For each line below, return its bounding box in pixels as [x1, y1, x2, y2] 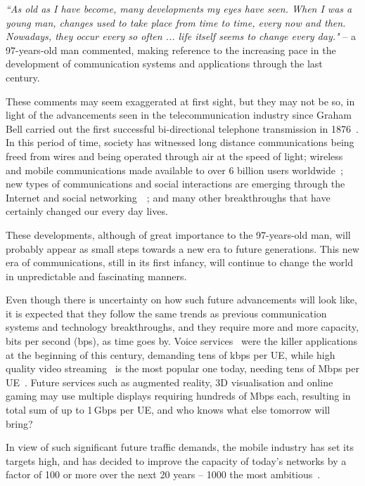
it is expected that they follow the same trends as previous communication [6, 306, 327, 320]
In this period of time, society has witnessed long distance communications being [6, 135, 354, 150]
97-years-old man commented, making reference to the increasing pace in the [6, 42, 336, 57]
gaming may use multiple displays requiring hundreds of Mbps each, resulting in [6, 388, 351, 403]
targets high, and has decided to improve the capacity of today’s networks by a [6, 453, 347, 468]
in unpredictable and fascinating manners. [6, 268, 187, 283]
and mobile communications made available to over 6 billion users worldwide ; [6, 162, 343, 177]
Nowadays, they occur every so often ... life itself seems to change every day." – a [6, 29, 356, 44]
